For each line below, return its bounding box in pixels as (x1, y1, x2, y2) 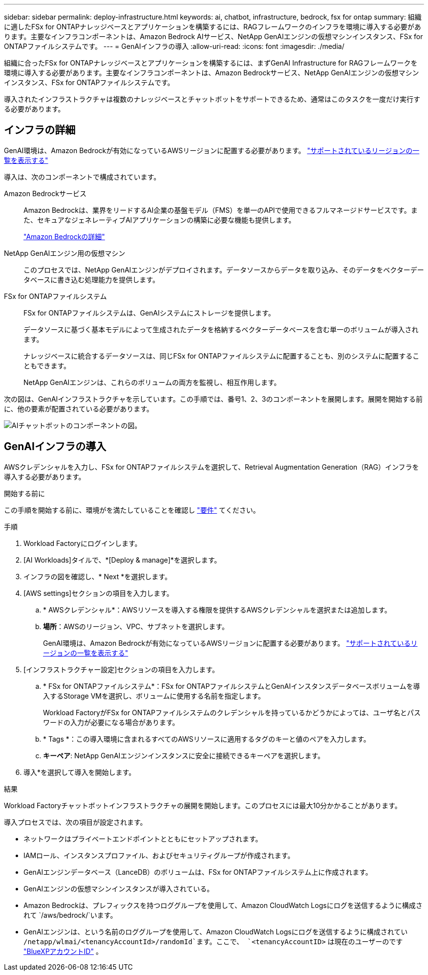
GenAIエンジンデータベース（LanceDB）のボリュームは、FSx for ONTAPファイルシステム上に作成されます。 (23, 867, 372, 876)
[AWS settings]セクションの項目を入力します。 (23, 589, 173, 597)
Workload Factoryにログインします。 (23, 539, 142, 547)
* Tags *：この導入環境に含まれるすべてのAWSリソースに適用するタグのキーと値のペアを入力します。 (43, 734, 370, 743)
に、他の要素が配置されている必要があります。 (4, 404, 153, 413)
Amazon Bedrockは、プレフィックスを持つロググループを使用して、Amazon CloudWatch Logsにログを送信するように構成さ (23, 901, 423, 909)
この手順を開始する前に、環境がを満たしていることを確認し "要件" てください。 (4, 505, 260, 514)
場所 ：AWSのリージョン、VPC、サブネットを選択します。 (43, 622, 229, 631)
